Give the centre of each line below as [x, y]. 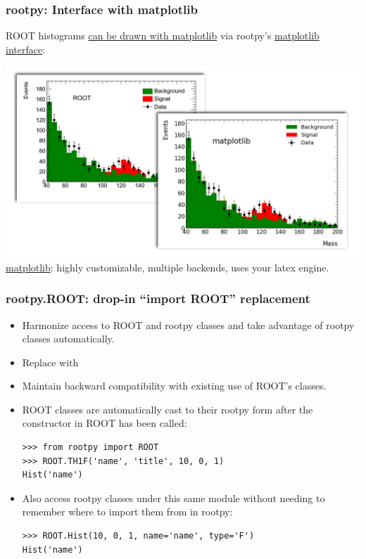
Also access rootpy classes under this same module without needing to [173, 497]
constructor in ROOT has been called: [105, 423]
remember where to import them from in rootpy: [127, 512]
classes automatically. [68, 339]
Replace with [50, 362]
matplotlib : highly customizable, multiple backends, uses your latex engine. [168, 267]
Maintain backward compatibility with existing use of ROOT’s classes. [174, 386]
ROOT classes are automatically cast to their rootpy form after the [168, 409]
